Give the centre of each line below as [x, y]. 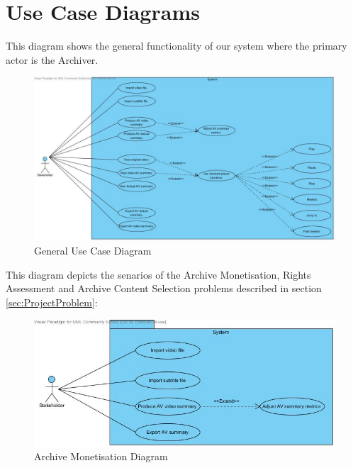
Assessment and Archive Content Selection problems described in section [164, 288]
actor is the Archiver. [52, 59]
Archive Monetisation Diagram [101, 456]
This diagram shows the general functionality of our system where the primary [176, 46]
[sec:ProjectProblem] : [52, 302]
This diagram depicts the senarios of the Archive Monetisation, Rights [158, 274]
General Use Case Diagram [93, 250]
